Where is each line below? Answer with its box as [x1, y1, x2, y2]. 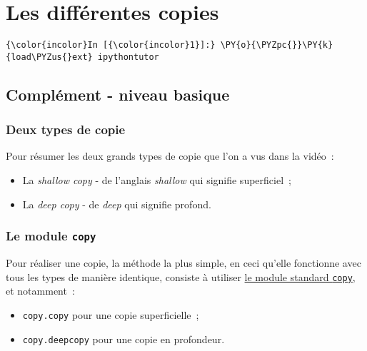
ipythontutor [97, 51, 159, 62]
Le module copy [6, 227, 96, 245]
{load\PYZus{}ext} [6, 51, 93, 62]
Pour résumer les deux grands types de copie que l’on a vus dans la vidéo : [6, 148, 334, 163]
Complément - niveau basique [6, 83, 230, 105]
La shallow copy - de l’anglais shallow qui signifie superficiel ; [22, 173, 291, 188]
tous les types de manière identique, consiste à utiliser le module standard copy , [6, 269, 356, 284]
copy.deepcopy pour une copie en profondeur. [22, 331, 225, 346]
